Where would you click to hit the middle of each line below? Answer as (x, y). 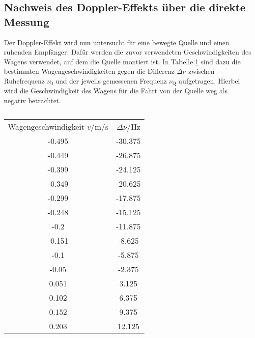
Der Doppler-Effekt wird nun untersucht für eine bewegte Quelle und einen (117, 42)
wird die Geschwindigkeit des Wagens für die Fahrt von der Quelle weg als (116, 91)
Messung (27, 21)
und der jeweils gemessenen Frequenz (111, 80)
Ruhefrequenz (25, 80)
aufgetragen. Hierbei (210, 80)
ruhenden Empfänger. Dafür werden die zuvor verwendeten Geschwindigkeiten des (127, 52)
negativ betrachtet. (32, 100)
